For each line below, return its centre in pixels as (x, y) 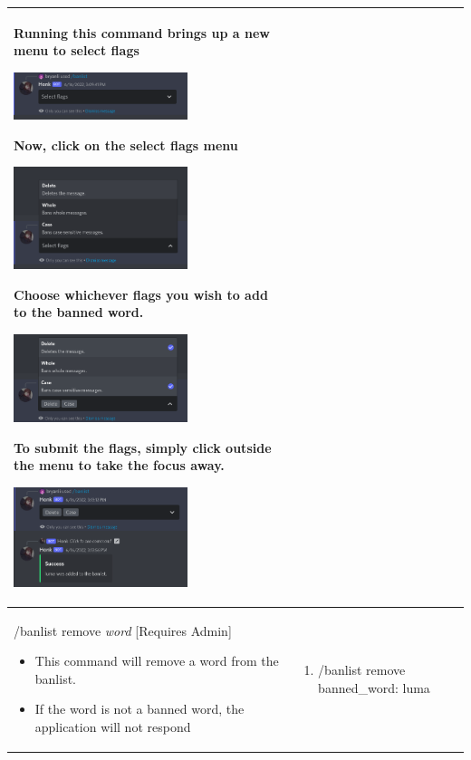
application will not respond (113, 726)
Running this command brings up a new (142, 32)
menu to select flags (77, 50)
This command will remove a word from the (157, 661)
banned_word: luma (374, 687)
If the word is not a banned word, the (139, 709)
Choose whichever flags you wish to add (141, 294)
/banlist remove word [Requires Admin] (123, 630)
